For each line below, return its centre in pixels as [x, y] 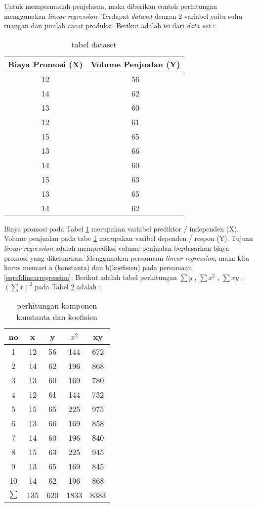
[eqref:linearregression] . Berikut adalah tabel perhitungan [90, 277]
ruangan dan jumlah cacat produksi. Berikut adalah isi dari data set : [109, 25]
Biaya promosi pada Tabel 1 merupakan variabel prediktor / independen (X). [121, 228]
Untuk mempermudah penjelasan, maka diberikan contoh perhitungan [111, 6]
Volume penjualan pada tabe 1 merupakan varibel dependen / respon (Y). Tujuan [128, 238]
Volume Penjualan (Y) [135, 64]
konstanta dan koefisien [57, 317]
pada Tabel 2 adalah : [68, 287]
